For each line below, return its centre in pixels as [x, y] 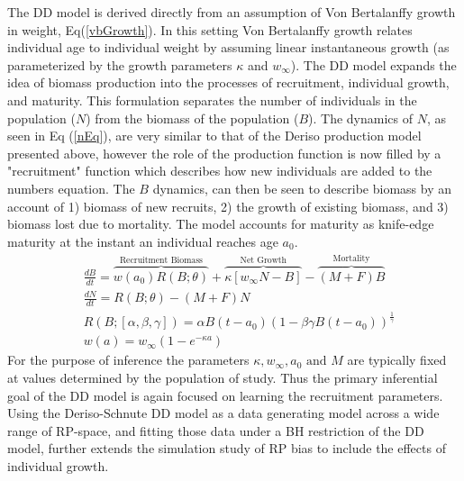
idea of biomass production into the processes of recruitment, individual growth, [228, 82]
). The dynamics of [360, 118]
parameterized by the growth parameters [120, 64]
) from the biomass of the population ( [192, 118]
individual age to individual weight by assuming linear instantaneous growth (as [228, 47]
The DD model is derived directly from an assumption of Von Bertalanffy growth [232, 12]
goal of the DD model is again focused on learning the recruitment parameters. [225, 395]
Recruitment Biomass [161, 260]
